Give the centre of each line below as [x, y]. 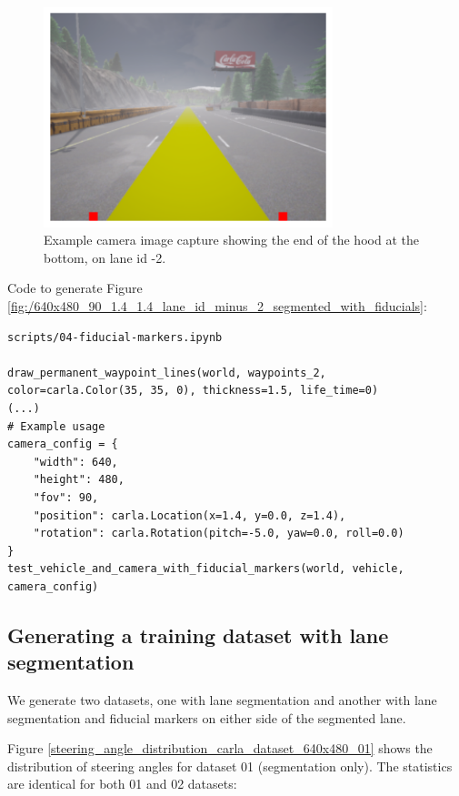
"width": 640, [75, 462]
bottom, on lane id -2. [105, 257]
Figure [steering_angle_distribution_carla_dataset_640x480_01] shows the [220, 748]
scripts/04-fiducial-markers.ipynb [115, 337]
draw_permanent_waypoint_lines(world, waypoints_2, [167, 373]
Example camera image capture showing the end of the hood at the [231, 240]
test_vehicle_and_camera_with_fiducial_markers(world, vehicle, [206, 569]
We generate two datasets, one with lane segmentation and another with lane [222, 700]
